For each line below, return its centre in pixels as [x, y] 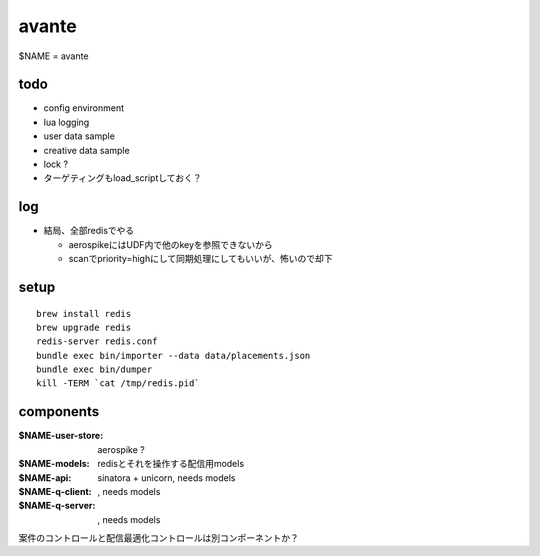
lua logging [66, 122]
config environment [84, 108]
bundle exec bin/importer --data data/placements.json [173, 355]
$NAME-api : [45, 477]
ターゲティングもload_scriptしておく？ [122, 178]
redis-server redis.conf [97, 341]
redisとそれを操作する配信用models [171, 464]
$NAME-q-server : [57, 506]
